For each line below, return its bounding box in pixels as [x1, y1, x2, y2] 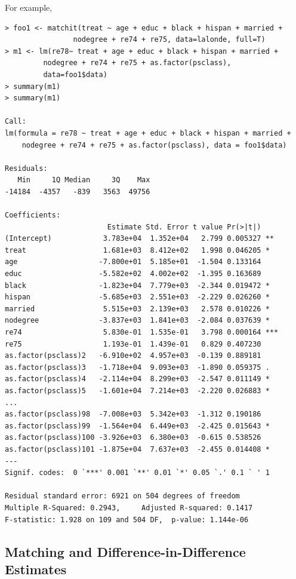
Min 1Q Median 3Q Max [17, 176, 150, 185]
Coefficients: [5, 211, 61, 220]
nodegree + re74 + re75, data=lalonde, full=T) [73, 35, 266, 44]
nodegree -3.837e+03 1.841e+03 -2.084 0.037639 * [5, 316, 270, 325]
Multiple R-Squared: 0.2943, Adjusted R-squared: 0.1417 [5, 503, 253, 512]
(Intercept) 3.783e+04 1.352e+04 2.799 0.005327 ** [5, 234, 275, 243]
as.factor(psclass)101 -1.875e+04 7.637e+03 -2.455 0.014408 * [5, 445, 270, 454]
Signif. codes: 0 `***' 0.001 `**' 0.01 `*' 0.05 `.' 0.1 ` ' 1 [5, 468, 270, 477]
